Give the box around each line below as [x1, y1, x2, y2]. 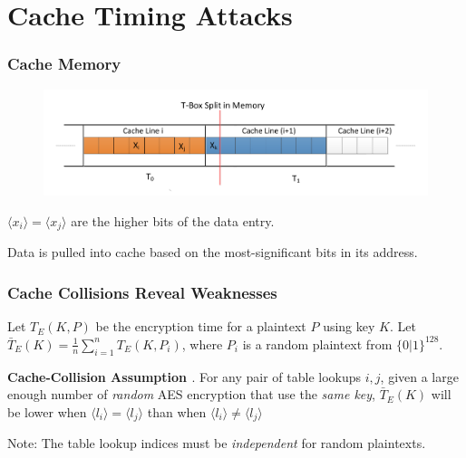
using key [323, 317, 375, 336]
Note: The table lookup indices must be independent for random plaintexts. [7, 434, 426, 453]
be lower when [7, 402, 87, 421]
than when [147, 402, 207, 421]
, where [181, 334, 223, 353]
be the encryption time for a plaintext [95, 317, 306, 336]
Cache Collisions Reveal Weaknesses [7, 281, 277, 303]
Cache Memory [7, 52, 121, 75]
